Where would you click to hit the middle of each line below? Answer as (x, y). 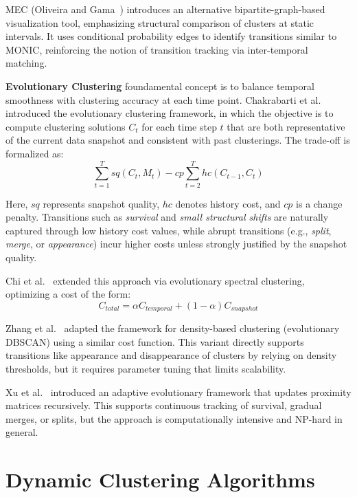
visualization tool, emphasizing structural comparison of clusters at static (160, 22)
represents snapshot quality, (101, 203)
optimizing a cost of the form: (68, 294)
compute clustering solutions (66, 126)
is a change (319, 203)
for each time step (179, 126)
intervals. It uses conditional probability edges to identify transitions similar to (171, 36)
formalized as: (35, 153)
